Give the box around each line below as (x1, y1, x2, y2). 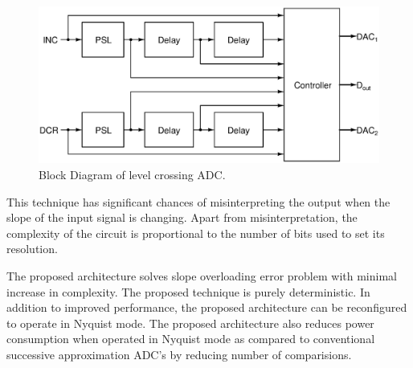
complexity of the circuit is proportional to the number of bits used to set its (6, 224, 385, 241)
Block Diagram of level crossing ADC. (39, 166, 226, 183)
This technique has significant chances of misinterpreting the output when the (6, 193, 391, 210)
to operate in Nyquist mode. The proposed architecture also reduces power (6, 314, 374, 331)
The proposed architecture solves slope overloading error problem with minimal (6, 268, 397, 284)
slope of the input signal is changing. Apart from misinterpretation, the (6, 209, 358, 226)
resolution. (6, 240, 58, 257)
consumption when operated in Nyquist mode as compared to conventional (6, 330, 375, 347)
